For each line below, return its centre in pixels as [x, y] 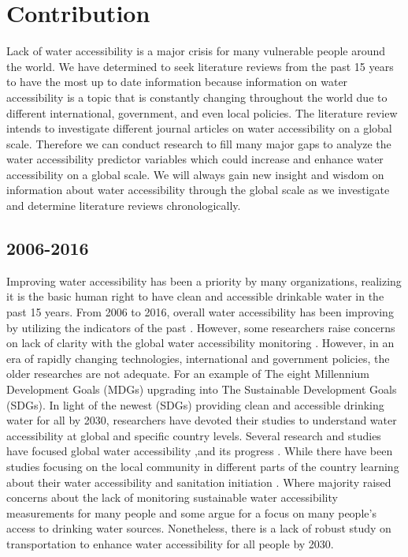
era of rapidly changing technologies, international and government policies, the [198, 358]
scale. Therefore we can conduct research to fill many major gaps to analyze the [199, 143]
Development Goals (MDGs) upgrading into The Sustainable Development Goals [202, 389]
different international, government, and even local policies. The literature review [202, 112]
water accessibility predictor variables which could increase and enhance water [195, 159]
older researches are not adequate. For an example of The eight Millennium [188, 374]
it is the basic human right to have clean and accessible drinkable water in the [195, 296]
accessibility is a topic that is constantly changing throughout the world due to [197, 97]
